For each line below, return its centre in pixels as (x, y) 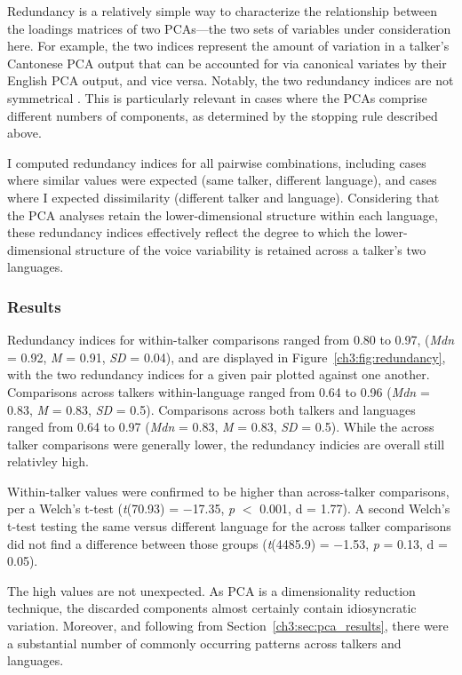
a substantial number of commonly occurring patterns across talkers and (204, 643)
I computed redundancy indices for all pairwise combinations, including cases (217, 162)
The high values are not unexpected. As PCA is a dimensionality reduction (211, 590)
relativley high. (48, 461)
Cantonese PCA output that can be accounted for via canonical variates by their (227, 63)
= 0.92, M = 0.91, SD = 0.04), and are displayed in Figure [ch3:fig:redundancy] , (227, 357)
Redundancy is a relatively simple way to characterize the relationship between (222, 11)
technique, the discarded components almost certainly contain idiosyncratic (212, 608)
